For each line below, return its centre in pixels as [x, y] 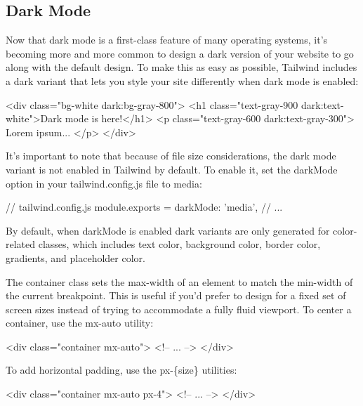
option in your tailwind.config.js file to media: [104, 183]
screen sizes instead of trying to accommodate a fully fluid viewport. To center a [179, 309]
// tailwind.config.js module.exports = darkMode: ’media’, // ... [144, 207]
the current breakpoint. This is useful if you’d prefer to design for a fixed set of [176, 295]
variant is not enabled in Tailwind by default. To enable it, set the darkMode [172, 169]
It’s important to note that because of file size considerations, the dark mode [171, 156]
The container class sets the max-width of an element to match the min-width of [179, 281]
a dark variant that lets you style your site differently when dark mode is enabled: [182, 80]
